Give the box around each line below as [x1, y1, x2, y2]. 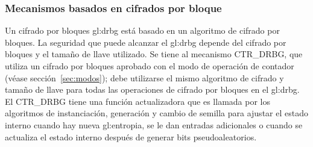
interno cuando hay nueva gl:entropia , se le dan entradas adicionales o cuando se [5, 118, 303, 131]
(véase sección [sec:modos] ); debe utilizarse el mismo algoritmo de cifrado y [5, 71, 284, 84]
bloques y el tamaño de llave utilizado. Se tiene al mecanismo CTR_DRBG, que [5, 48, 303, 60]
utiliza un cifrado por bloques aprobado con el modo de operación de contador [5, 60, 294, 72]
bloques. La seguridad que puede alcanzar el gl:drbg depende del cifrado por [5, 36, 286, 48]
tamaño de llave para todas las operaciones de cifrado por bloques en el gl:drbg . [5, 83, 300, 96]
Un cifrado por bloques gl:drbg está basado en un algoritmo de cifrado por [5, 24, 280, 37]
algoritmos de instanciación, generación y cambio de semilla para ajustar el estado [5, 107, 308, 119]
